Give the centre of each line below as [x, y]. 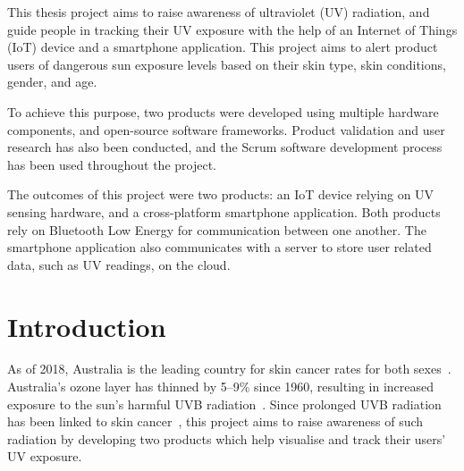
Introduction [87, 326]
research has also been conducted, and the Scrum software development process [225, 147]
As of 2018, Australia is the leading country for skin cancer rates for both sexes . [229, 369]
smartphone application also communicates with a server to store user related [219, 247]
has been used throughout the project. [112, 164]
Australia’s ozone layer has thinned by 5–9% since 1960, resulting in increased [220, 387]
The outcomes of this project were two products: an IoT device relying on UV [221, 194]
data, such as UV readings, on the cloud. [119, 264]
